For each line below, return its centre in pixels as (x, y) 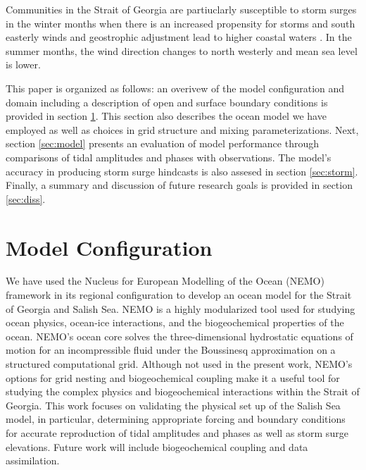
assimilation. (33, 460)
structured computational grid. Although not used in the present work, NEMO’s (179, 364)
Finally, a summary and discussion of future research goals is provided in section (179, 185)
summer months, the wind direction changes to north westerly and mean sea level (182, 50)
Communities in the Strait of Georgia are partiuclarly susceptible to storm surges (181, 9)
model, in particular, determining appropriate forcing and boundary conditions (176, 419)
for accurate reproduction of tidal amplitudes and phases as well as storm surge (177, 432)
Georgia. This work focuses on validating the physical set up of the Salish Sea (173, 405)
